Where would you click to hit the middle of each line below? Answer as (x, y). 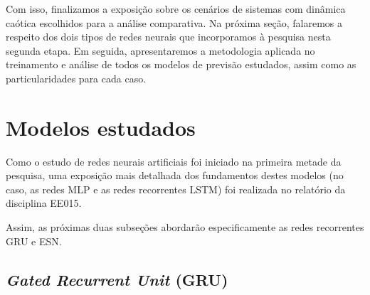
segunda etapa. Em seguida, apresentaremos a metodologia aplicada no (160, 50)
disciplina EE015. (44, 203)
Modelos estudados (101, 127)
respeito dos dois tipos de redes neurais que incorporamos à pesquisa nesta (168, 37)
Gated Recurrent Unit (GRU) (117, 279)
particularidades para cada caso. (76, 78)
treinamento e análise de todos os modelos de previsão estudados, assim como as (181, 64)
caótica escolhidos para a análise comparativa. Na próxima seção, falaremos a (174, 22)
